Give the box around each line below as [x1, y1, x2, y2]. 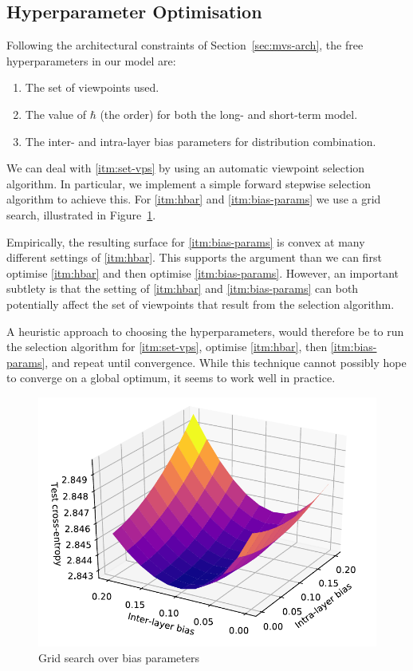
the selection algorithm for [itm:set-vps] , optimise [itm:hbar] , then [6, 338, 328, 355]
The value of [25, 105, 87, 122]
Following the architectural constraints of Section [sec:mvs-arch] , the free [6, 37, 364, 53]
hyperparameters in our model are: [6, 52, 176, 69]
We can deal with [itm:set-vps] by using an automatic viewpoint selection [6, 160, 365, 176]
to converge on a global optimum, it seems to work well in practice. [6, 369, 336, 386]
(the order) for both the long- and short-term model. [100, 105, 358, 122]
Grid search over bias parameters [38, 649, 199, 665]
